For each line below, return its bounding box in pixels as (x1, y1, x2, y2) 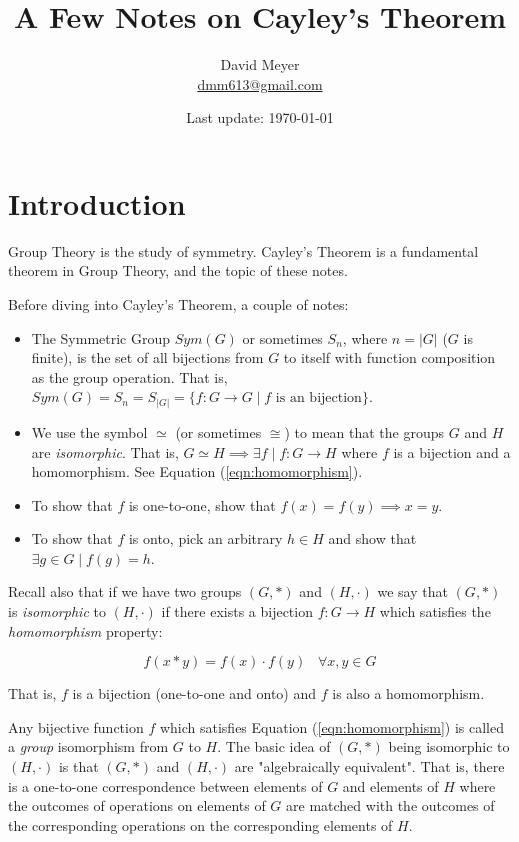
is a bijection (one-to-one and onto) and (72, 683, 317, 704)
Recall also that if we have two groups (8, 581, 242, 602)
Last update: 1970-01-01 (186, 107, 334, 128)
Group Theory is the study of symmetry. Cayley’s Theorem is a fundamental (8, 240, 479, 261)
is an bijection (275, 391, 362, 406)
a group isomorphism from (8, 736, 169, 757)
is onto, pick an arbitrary (128, 528, 283, 549)
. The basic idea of (217, 736, 331, 757)
